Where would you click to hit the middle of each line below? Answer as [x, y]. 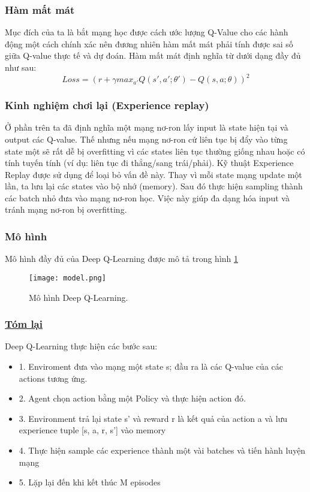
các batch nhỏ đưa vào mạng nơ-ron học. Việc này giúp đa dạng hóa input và [147, 197]
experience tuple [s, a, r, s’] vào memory [92, 430]
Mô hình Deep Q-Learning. [79, 297]
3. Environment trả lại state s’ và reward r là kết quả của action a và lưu [153, 418]
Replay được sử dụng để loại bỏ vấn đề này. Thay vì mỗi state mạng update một [154, 174]
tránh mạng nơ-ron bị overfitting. [66, 209]
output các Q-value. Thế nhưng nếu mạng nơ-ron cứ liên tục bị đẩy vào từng [146, 139]
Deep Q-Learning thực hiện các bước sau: [81, 346]
